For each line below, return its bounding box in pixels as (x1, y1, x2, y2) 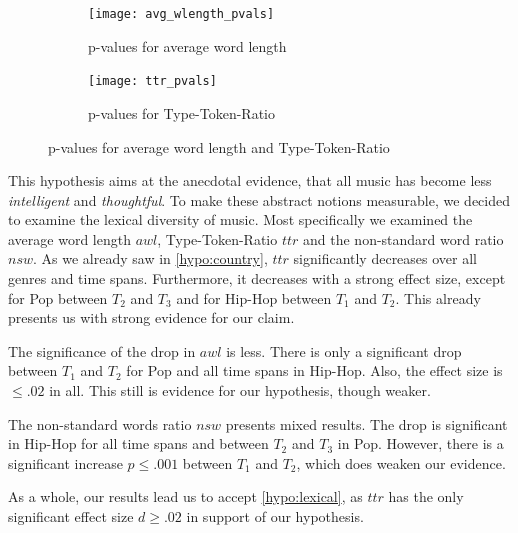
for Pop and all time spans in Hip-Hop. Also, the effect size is (126, 360, 503, 381)
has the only (388, 486, 464, 507)
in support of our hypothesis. (186, 506, 364, 526)
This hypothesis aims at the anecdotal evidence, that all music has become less (8, 170, 492, 191)
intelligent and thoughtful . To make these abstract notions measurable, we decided (8, 189, 511, 210)
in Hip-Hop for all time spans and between (8, 433, 269, 454)
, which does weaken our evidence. (296, 452, 506, 473)
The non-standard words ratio (8, 413, 192, 434)
